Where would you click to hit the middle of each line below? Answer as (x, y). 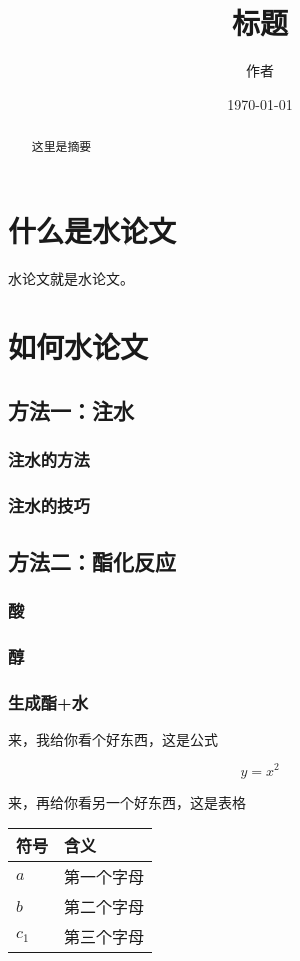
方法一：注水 (71, 410)
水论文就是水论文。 (71, 277)
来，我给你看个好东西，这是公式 (113, 738)
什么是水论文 (92, 229)
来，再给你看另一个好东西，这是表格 (127, 801)
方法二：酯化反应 (92, 560)
